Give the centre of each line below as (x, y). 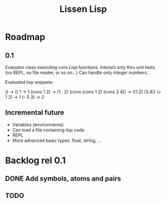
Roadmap (25, 37)
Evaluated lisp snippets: (29, 82)
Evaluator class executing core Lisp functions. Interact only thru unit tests (80, 67)
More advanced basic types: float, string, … (57, 140)
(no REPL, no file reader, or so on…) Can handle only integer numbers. (77, 72)
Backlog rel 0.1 (35, 160)
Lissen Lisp (83, 9)
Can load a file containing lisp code (48, 130)
